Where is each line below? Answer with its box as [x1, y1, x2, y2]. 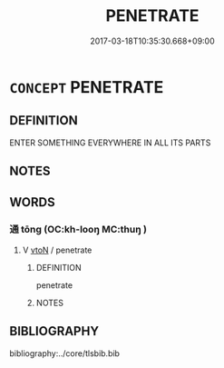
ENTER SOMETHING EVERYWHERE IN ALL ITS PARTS [9, 137, 211, 148]
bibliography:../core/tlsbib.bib [9, 347, 121, 359]
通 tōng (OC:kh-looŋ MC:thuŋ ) [9, 224, 148, 236]
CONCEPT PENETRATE [9, 76, 164, 97]
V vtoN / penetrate [22, 244, 93, 255]
